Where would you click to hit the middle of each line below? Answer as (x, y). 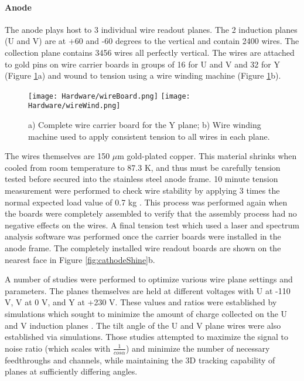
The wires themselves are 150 (57, 156)
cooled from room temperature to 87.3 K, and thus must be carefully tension (143, 167)
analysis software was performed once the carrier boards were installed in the (143, 236)
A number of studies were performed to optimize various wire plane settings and (149, 279)
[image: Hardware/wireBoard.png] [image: (109, 96)
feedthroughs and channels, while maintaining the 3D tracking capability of (140, 360)
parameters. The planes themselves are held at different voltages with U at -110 (148, 290)
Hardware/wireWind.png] (74, 106)
